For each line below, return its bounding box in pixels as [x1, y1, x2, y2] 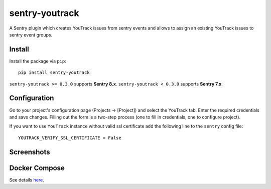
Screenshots [9, 147, 50, 156]
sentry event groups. [9, 31, 53, 37]
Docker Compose [9, 163, 65, 172]
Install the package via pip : [9, 58, 66, 64]
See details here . [9, 176, 45, 182]
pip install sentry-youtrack [18, 70, 90, 75]
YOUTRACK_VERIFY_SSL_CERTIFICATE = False [18, 135, 121, 140]
